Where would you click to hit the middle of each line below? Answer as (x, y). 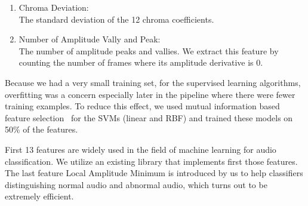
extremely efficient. (39, 196)
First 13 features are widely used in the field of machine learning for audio (141, 149)
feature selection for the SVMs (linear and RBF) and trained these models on (149, 117)
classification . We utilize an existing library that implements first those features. (151, 161)
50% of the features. (41, 129)
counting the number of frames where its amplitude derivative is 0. (141, 62)
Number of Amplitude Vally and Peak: (90, 39)
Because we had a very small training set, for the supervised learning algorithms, (153, 82)
